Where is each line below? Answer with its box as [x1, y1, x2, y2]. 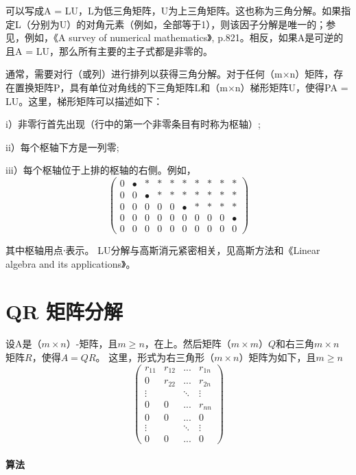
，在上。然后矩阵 [144, 336, 222, 351]
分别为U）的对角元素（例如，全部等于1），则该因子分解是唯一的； [30, 16, 327, 31]
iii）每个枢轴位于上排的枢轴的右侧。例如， [5, 163, 196, 177]
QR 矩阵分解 [5, 297, 123, 325]
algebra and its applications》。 [5, 256, 136, 270]
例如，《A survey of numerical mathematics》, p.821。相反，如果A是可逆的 [24, 30, 344, 45]
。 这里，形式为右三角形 [95, 350, 205, 364]
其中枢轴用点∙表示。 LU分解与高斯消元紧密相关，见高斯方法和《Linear [5, 243, 320, 257]
